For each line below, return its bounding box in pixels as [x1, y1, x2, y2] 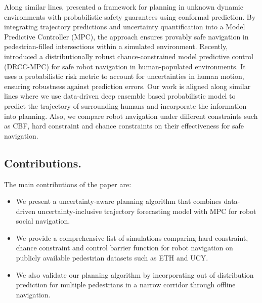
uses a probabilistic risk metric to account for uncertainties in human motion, [4, 71, 244, 81]
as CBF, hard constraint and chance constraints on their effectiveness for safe [4, 120, 244, 131]
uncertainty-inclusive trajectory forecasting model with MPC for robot [37, 205, 256, 216]
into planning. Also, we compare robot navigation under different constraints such [4, 110, 258, 121]
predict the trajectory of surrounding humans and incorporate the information [4, 100, 247, 111]
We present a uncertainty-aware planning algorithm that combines [16, 196, 222, 206]
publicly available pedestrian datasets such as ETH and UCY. [16, 252, 208, 263]
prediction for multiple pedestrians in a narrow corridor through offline [16, 279, 236, 290]
